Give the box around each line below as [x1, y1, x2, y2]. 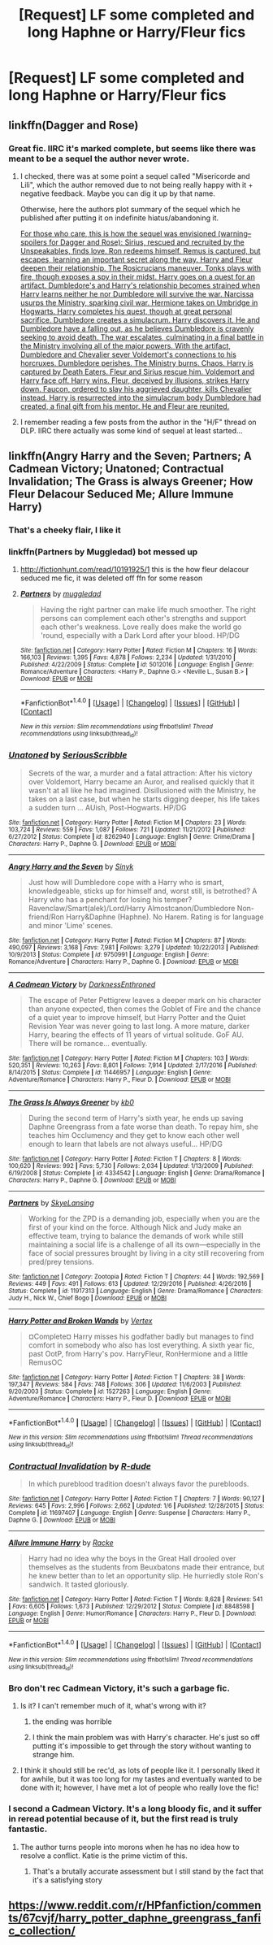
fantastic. [8, 1823, 48, 1834]
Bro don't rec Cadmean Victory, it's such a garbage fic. [8, 1682, 230, 1694]
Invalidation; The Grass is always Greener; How [8, 475, 253, 488]
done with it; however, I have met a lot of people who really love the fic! [19, 1782, 259, 1793]
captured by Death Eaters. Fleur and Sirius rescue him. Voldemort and [19, 367, 255, 376]
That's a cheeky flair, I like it [8, 524, 121, 536]
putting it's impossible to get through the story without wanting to [32, 1741, 252, 1751]
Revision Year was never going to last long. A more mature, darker [28, 1021, 250, 1031]
